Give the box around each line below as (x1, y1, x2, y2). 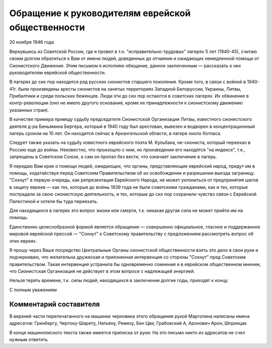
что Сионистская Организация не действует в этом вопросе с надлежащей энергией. (9, 268, 195, 274)
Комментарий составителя (9, 300, 100, 308)
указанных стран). (9, 107, 49, 113)
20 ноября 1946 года (9, 39, 54, 45)
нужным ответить (9, 336, 48, 342)
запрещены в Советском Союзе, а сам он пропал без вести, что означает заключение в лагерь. (9, 154, 218, 160)
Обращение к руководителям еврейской (9, 8, 191, 19)
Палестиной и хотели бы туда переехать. (9, 198, 98, 204)
